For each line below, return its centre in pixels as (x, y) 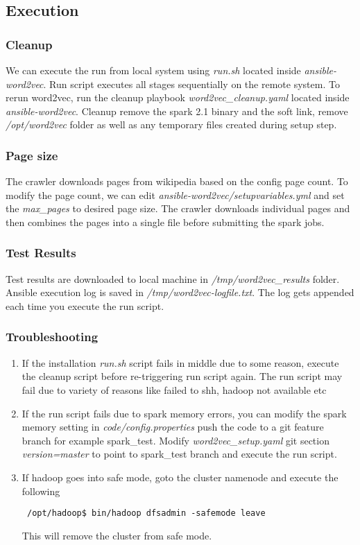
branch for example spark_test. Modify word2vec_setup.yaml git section (175, 440)
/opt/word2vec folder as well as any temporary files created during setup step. (171, 124)
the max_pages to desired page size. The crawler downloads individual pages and (178, 208)
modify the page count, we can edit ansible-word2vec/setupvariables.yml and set (175, 194)
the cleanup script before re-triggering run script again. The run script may (182, 376)
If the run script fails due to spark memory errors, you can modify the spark (184, 413)
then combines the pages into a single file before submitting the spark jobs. (165, 222)
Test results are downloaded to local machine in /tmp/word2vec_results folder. (173, 278)
